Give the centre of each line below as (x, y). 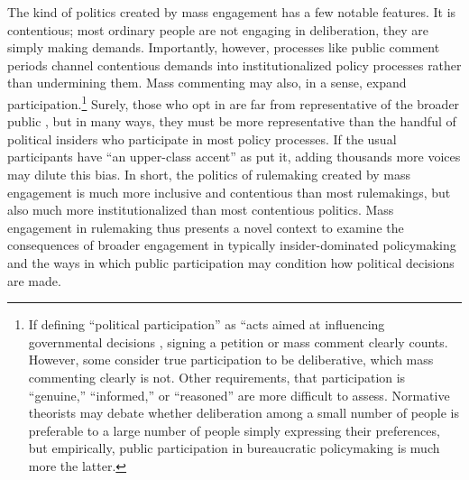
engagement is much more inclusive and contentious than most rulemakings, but (229, 192)
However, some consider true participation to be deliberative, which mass (231, 360)
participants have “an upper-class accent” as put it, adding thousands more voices (234, 157)
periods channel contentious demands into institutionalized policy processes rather (234, 65)
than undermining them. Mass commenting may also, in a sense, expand (207, 83)
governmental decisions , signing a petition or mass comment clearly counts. (238, 342)
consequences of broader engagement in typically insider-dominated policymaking (232, 245)
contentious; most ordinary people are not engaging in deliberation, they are (218, 29)
